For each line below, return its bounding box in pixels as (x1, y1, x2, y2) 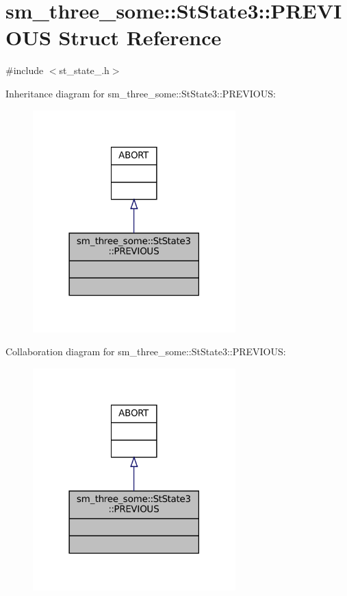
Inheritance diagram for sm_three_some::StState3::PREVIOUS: (5, 86, 276, 100)
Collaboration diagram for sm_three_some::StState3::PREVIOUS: (5, 344, 286, 359)
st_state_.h (59, 63, 110, 78)
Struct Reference (58, 23, 222, 51)
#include (5, 63, 44, 78)
